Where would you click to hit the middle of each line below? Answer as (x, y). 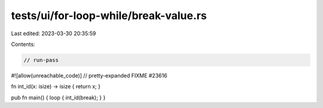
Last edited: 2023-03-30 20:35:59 (54, 33)
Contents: (23, 44)
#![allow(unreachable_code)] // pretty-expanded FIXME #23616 (89, 75)
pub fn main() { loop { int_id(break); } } (58, 97)
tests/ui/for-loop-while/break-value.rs (109, 16)
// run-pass (41, 60)
